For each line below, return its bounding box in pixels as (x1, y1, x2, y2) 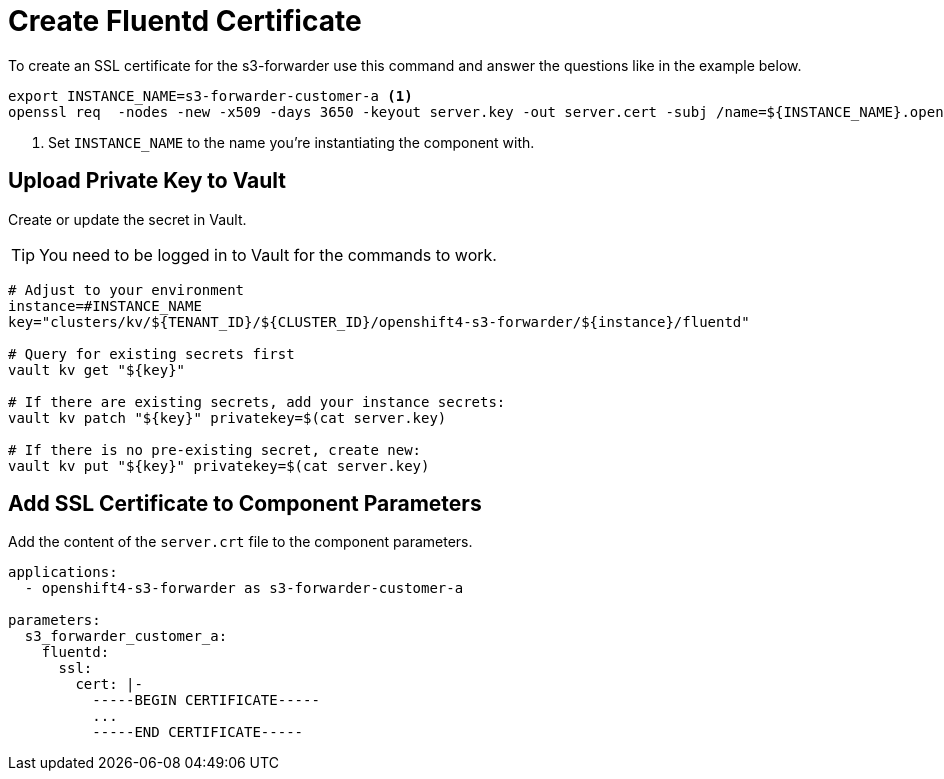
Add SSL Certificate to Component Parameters (8, 491, 482, 517)
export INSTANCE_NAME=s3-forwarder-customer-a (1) (8, 87, 413, 104)
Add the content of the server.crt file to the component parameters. (8, 533, 473, 551)
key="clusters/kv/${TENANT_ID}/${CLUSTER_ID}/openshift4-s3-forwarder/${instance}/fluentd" (8, 313, 750, 330)
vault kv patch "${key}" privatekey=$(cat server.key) (8, 409, 447, 426)
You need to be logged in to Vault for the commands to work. (39, 244, 497, 265)
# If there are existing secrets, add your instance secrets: (8, 393, 506, 410)
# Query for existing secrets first (8, 345, 295, 362)
